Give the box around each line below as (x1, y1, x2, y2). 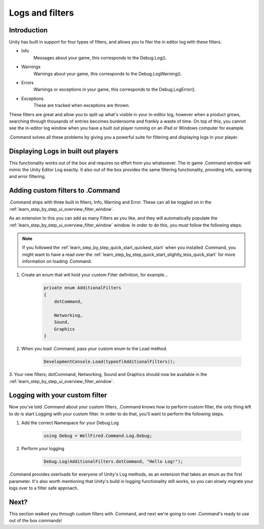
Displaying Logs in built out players (9, 147, 118, 155)
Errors (21, 80, 34, 86)
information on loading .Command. (22, 258, 92, 264)
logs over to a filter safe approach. (9, 485, 79, 491)
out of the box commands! (9, 518, 62, 524)
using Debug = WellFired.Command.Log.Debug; (44, 433, 153, 439)
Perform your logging (21, 446, 65, 452)
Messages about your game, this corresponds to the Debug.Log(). (33, 54, 167, 61)
